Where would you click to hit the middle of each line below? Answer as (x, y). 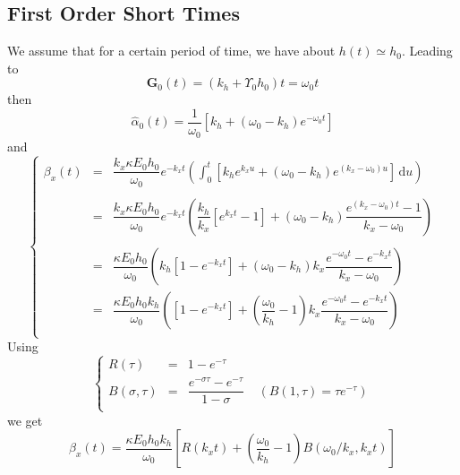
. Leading (427, 51)
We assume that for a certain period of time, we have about (171, 51)
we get (25, 420)
